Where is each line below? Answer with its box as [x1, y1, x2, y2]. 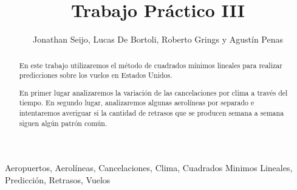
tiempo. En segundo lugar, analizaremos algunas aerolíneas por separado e [19, 97, 254, 108]
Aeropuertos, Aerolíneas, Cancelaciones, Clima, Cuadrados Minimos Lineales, [5, 161, 293, 174]
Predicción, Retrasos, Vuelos [5, 173, 111, 186]
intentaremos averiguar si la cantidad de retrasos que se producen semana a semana [19, 108, 284, 118]
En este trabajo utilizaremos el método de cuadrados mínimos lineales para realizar [19, 60, 282, 70]
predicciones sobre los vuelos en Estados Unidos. [19, 70, 172, 80]
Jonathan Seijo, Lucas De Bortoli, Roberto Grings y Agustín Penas [33, 33, 283, 46]
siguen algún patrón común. [19, 118, 108, 128]
